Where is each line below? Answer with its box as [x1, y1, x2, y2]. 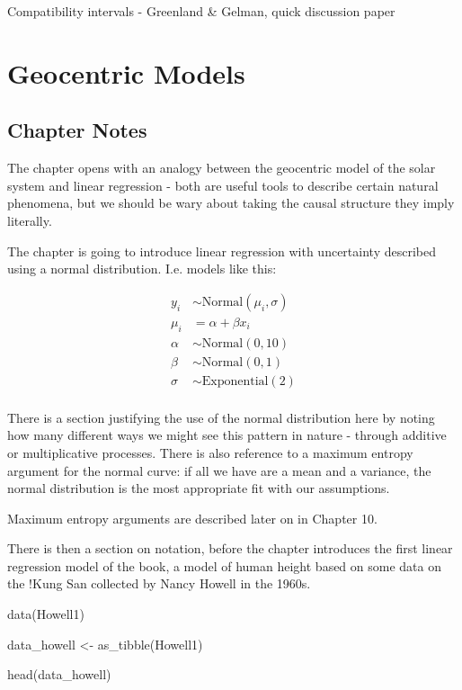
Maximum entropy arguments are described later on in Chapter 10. [7, 508, 378, 527]
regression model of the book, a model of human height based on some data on [7, 556, 441, 575]
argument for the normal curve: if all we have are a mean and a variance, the [7, 461, 431, 479]
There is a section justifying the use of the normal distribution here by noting [7, 408, 435, 426]
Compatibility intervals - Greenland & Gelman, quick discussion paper [7, 2, 395, 20]
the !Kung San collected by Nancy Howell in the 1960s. [7, 574, 311, 593]
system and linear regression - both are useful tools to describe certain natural [7, 175, 439, 194]
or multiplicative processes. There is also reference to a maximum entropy [7, 443, 413, 461]
